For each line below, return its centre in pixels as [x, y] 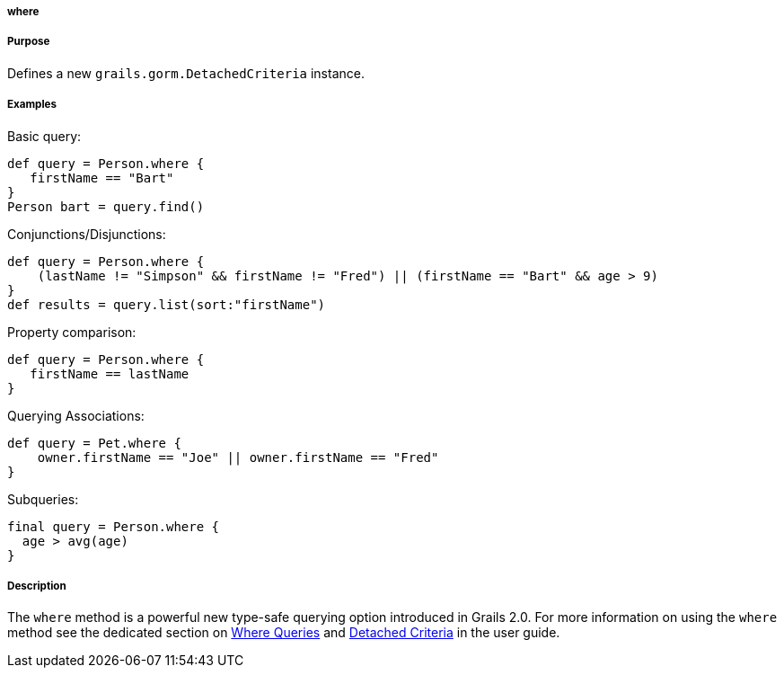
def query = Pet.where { [94, 443]
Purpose [29, 42]
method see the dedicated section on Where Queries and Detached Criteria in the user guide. [284, 633]
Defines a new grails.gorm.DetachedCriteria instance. [186, 73]
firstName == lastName [110, 373]
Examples [32, 105]
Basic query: [44, 136]
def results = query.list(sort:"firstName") [167, 304]
